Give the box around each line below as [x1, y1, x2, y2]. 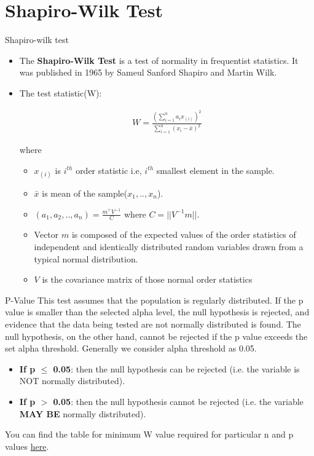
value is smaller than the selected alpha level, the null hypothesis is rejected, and [5, 305, 310, 318]
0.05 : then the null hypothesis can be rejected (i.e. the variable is [53, 362, 300, 375]
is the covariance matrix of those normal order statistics [42, 273, 253, 286]
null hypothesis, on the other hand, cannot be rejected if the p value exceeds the [5, 329, 308, 342]
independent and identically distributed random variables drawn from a [34, 240, 304, 253]
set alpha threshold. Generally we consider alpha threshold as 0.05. [5, 342, 257, 355]
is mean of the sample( [42, 186, 128, 199]
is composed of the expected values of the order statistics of [71, 228, 296, 241]
